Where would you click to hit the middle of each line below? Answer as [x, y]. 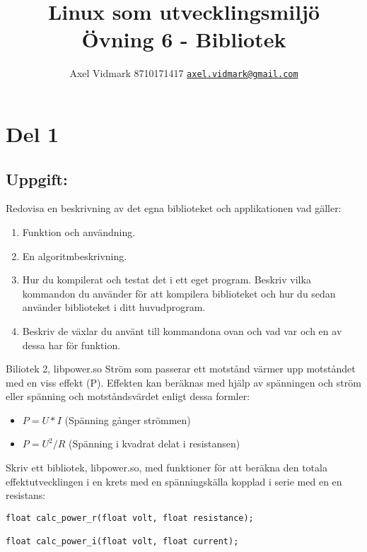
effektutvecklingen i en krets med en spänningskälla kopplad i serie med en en [174, 481]
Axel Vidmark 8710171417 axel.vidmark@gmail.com [184, 73]
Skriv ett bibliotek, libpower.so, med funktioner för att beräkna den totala [167, 468]
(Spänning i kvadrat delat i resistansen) [155, 444]
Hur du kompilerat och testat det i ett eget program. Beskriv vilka [167, 280]
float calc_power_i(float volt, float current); [122, 542]
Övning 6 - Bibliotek [184, 39]
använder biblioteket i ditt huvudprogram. [114, 307]
